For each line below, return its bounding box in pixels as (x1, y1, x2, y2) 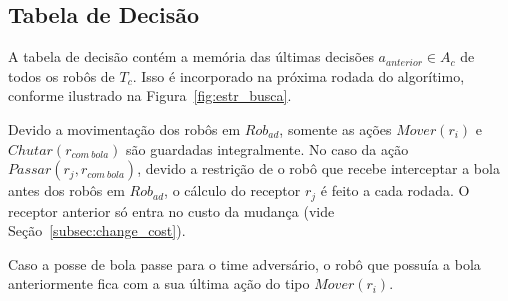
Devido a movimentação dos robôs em (8, 118, 241, 139)
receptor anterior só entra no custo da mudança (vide (8, 200, 335, 221)
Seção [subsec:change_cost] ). (8, 220, 186, 241)
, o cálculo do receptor (164, 180, 301, 201)
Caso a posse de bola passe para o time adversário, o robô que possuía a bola (8, 253, 481, 274)
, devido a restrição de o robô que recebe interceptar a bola (137, 158, 500, 179)
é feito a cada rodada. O (320, 180, 470, 201)
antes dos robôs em (8, 180, 125, 201)
